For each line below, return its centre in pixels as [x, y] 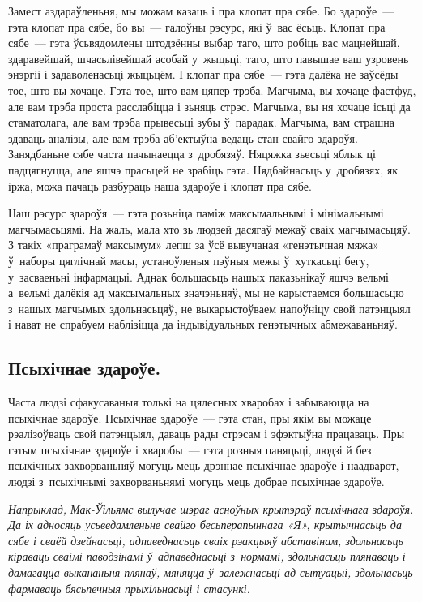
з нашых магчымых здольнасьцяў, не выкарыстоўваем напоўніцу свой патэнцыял [209, 308]
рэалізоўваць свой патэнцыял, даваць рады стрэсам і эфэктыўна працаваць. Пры [207, 434]
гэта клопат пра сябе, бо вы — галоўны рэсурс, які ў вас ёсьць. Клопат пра [197, 26]
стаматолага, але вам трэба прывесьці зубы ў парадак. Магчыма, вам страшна [202, 122]
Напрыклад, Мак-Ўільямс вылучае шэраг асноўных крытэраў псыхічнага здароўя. [211, 508]
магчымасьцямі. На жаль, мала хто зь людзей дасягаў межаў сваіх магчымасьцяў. [209, 228]
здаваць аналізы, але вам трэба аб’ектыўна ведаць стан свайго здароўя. [183, 138]
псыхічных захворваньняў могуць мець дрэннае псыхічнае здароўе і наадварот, [204, 465]
